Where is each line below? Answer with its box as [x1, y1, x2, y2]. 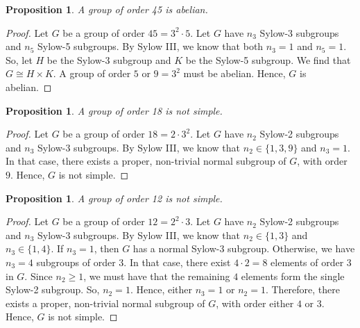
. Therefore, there [265, 282, 341, 297]
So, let [6, 52, 33, 67]
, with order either [216, 295, 294, 310]
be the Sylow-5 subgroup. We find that [185, 52, 351, 67]
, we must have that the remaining [83, 268, 230, 283]
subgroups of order [36, 254, 116, 269]
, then [94, 241, 119, 256]
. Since [24, 268, 53, 283]
